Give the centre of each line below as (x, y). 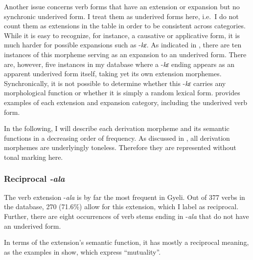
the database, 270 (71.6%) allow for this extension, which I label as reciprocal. (121, 206)
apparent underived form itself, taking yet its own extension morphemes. (113, 74)
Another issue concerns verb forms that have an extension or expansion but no (122, 6)
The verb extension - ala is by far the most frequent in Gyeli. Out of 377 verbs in (125, 197)
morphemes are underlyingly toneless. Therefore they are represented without (120, 147)
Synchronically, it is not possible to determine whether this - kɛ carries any (115, 83)
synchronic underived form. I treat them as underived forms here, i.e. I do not (121, 16)
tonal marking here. (34, 157)
